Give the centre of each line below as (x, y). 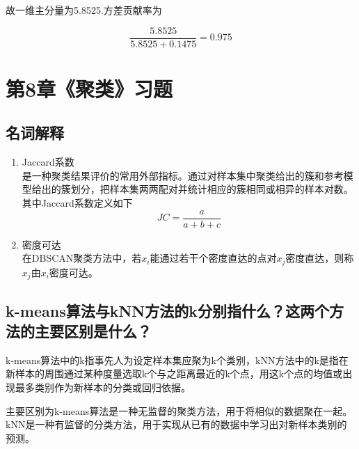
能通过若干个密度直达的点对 (213, 258)
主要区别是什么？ (93, 330)
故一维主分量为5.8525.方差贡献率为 (84, 10)
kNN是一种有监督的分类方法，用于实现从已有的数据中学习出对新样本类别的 (176, 424)
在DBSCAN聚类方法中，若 (82, 258)
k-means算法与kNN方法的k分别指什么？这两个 (167, 310)
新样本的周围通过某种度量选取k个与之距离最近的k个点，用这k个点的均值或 (174, 373)
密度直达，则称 (320, 258)
